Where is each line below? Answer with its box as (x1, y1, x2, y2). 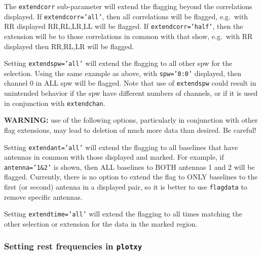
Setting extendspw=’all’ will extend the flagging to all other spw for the (4, 58, 233, 68)
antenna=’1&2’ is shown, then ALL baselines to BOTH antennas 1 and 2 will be (4, 161, 255, 172)
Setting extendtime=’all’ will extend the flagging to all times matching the (4, 208, 243, 219)
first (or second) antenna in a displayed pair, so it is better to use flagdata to (4, 181, 247, 192)
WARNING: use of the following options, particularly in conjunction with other (4, 115, 258, 125)
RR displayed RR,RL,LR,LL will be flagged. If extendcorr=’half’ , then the (4, 21, 243, 31)
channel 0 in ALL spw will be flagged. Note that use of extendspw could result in (4, 78, 256, 88)
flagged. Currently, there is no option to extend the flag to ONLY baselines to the (4, 171, 258, 182)
